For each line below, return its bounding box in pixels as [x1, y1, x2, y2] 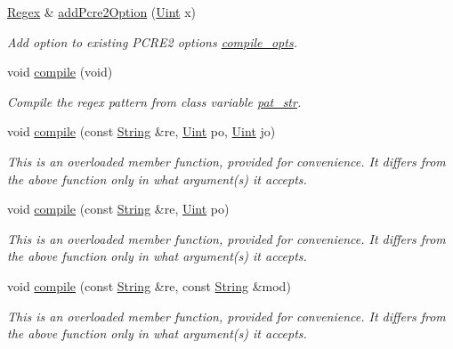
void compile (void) [7, 62, 113, 81]
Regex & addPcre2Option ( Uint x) [7, 3, 197, 20]
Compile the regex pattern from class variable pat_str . [7, 92, 302, 110]
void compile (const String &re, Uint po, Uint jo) [7, 122, 276, 141]
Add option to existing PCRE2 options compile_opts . [7, 32, 297, 51]
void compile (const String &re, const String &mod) [7, 276, 291, 295]
